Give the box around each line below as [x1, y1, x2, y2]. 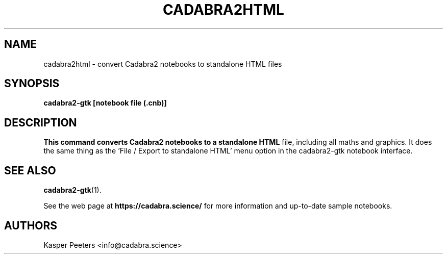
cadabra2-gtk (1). [43, 186, 102, 195]
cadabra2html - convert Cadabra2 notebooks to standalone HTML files [43, 59, 282, 68]
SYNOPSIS [4, 77, 60, 90]
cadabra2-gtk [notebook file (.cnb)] [43, 98, 167, 108]
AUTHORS [4, 219, 58, 232]
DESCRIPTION [4, 116, 77, 129]
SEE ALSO [4, 164, 56, 177]
